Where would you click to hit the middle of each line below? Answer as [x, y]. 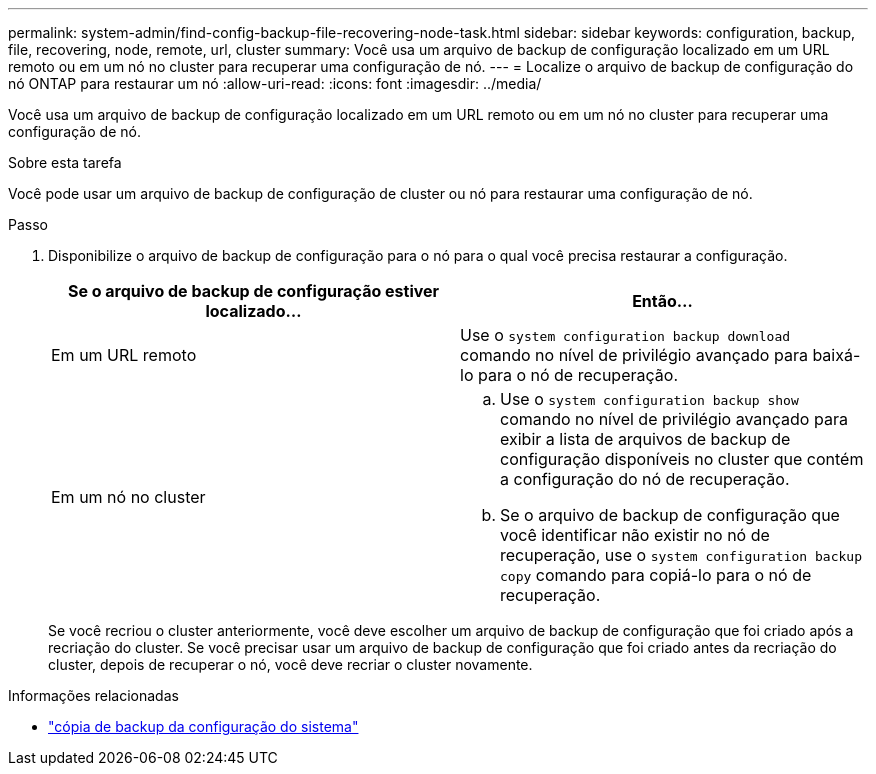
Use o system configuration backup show [649, 399]
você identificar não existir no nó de [635, 535]
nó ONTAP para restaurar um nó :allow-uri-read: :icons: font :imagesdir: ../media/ [275, 83]
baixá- [836, 355]
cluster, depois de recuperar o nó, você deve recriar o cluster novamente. [290, 664]
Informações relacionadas [93, 695]
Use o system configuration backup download [625, 335]
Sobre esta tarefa [65, 162]
